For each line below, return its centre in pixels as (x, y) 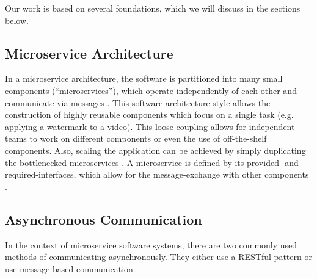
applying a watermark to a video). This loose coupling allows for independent (150, 126)
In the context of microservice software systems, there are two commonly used (151, 245)
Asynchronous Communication (104, 219)
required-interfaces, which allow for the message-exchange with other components (157, 174)
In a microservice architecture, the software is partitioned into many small (144, 78)
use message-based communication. (70, 268)
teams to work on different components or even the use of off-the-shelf (136, 138)
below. (17, 20)
